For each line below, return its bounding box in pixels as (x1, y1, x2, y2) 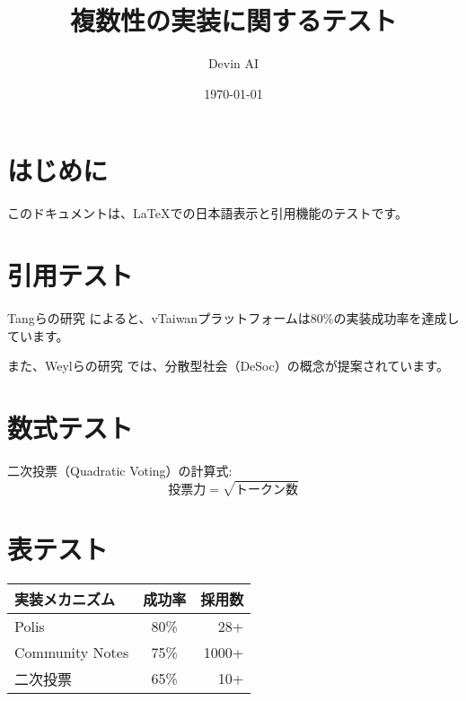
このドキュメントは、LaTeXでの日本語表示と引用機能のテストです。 (7, 204, 409, 223)
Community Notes (14, 641, 129, 662)
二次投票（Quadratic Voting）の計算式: (7, 460, 233, 479)
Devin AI (207, 54, 259, 73)
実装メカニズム (14, 588, 116, 609)
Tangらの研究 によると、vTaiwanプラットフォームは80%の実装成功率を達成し (7, 308, 460, 327)
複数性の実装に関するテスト (69, 2, 397, 39)
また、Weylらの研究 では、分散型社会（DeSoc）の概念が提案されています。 (7, 356, 449, 375)
